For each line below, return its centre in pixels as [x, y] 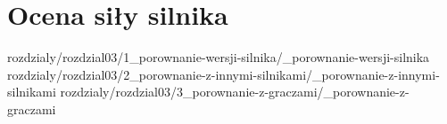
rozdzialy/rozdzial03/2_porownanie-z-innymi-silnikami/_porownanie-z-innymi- [223, 74]
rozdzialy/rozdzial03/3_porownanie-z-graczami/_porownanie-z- [235, 92]
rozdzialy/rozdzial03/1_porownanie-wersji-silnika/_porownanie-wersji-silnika [219, 57]
